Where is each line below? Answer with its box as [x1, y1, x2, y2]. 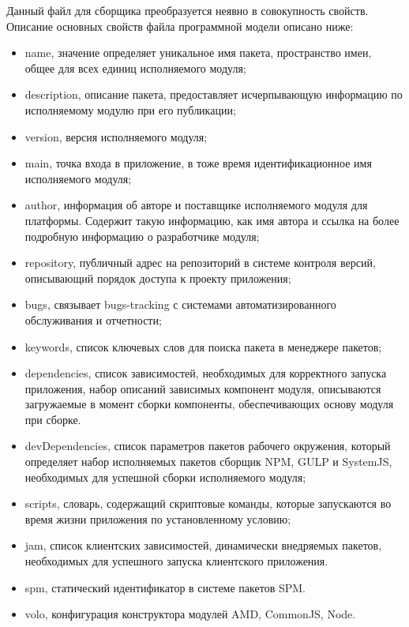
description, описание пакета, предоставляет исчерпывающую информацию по [24, 86, 403, 103]
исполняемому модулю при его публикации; [24, 101, 236, 118]
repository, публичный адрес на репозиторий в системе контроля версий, [24, 254, 376, 271]
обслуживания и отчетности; [24, 311, 162, 328]
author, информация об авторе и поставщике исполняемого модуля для [24, 197, 368, 213]
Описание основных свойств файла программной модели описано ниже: [6, 17, 354, 34]
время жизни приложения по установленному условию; [24, 510, 291, 527]
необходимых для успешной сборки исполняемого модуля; [24, 468, 306, 485]
